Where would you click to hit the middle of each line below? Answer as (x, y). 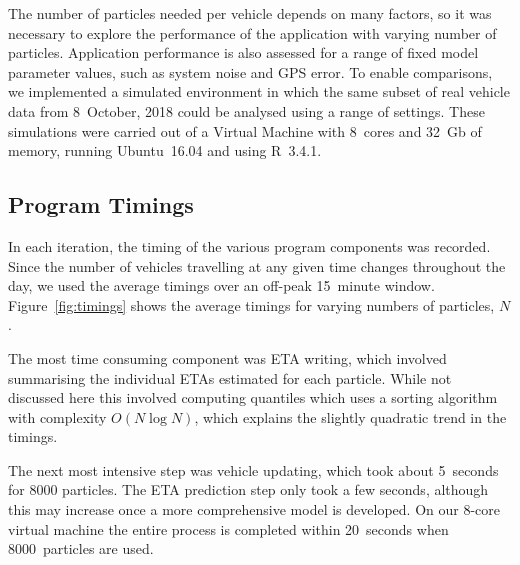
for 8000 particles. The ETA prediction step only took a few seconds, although (248, 489)
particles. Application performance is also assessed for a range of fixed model (243, 52)
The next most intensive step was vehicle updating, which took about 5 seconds (253, 469)
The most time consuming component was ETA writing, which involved (227, 357)
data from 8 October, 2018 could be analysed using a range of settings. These (246, 110)
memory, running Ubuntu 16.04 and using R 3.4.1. (165, 150)
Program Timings (101, 204)
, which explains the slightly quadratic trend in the (350, 416)
